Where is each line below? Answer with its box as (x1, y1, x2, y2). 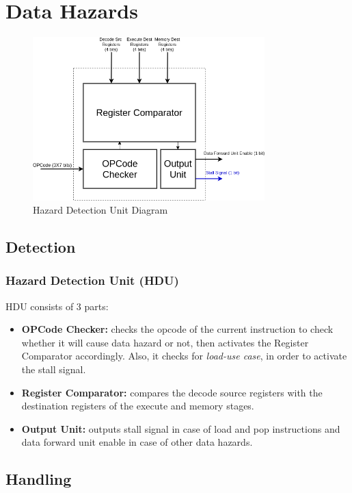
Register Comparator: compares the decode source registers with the (21, 385, 323, 399)
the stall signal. (21, 362, 86, 377)
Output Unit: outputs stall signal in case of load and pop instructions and (21, 421, 340, 435)
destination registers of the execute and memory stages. (21, 399, 254, 413)
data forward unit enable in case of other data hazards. (21, 435, 253, 449)
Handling (5, 468, 72, 490)
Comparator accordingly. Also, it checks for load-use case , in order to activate (21, 349, 347, 363)
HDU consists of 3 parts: (5, 299, 109, 313)
